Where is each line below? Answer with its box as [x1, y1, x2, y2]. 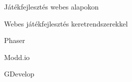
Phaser [4, 35, 25, 45]
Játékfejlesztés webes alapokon [4, 1, 99, 11]
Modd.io [4, 51, 30, 62]
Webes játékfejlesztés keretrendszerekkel [4, 18, 128, 28]
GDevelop [4, 68, 34, 79]
